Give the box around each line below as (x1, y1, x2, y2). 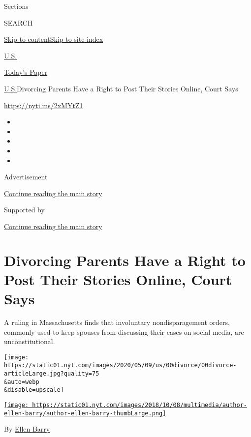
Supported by (4, 204, 45, 215)
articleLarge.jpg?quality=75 (4, 370, 99, 378)
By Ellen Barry (4, 424, 50, 434)
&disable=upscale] (4, 386, 64, 394)
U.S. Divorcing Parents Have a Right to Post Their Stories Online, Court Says (4, 83, 238, 93)
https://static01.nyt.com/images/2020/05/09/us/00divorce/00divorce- (4, 362, 237, 369)
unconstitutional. (4, 336, 55, 347)
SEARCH (4, 17, 33, 28)
